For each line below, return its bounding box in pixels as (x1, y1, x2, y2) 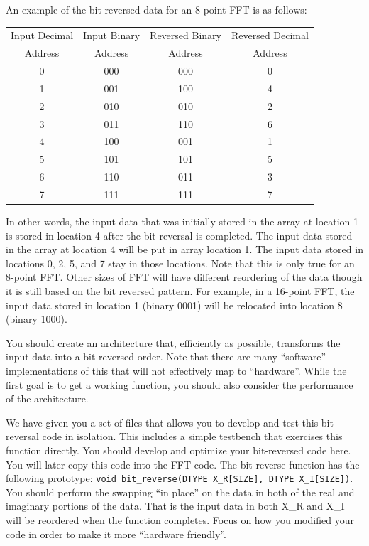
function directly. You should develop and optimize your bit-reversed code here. (6, 442, 351, 457)
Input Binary (83, 28, 141, 43)
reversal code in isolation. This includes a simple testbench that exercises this (6, 429, 343, 444)
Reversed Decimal (231, 28, 309, 43)
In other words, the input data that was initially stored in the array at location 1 (6, 214, 359, 229)
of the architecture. (6, 391, 89, 406)
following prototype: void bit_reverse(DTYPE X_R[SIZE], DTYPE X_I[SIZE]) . (6, 471, 353, 486)
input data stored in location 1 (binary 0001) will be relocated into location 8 (6, 297, 343, 312)
